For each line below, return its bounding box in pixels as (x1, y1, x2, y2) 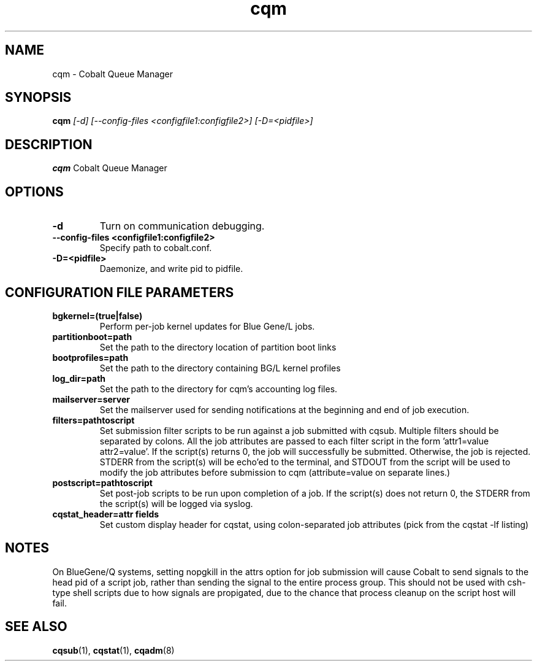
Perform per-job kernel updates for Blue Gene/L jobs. (99, 320, 315, 331)
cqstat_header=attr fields (52, 508, 159, 519)
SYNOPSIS (5, 90, 72, 106)
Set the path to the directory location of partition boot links (99, 341, 337, 352)
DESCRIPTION (5, 136, 93, 152)
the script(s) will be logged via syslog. (99, 498, 253, 509)
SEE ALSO (5, 619, 67, 635)
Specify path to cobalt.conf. (99, 242, 212, 254)
